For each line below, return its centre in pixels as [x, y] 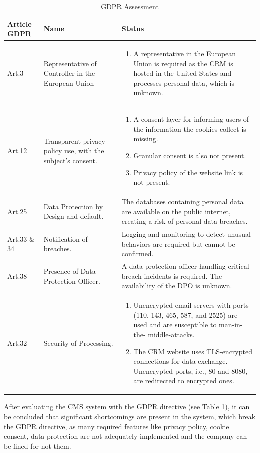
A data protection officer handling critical [185, 266]
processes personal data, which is [184, 82]
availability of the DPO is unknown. [177, 285]
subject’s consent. [70, 160]
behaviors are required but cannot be [178, 243]
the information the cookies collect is [190, 129]
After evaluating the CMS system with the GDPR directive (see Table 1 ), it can [127, 407]
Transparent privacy [74, 141]
